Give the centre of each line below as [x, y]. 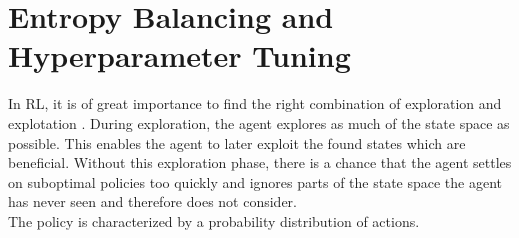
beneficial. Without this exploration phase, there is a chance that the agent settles [260, 162]
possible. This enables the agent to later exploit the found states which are [237, 142]
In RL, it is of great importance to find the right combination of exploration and [255, 103]
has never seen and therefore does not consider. [153, 201]
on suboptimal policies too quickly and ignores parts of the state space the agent [255, 181]
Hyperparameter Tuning [179, 55]
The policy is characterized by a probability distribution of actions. [214, 220]
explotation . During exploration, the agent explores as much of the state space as [259, 122]
